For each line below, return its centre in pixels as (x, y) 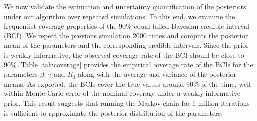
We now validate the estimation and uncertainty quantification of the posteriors (125, 6)
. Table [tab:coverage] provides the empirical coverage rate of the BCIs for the (135, 64)
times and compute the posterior (198, 35)
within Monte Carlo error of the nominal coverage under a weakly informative (122, 93)
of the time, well (226, 83)
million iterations (224, 103)
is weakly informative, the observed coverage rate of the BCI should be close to (124, 54)
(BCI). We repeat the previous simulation (67, 35)
